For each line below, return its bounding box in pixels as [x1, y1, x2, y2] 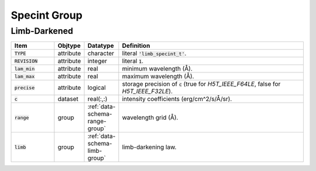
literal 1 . [122, 57, 143, 65]
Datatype [87, 41, 114, 50]
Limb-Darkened [11, 26, 73, 36]
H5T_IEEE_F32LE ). [122, 88, 173, 96]
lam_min [14, 65, 35, 72]
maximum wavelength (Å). [122, 72, 194, 81]
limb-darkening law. [122, 143, 177, 151]
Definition [122, 41, 150, 50]
